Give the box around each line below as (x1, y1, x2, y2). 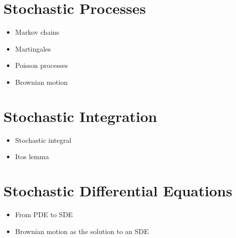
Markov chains (15, 27, 59, 37)
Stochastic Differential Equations (3, 180, 233, 200)
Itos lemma (15, 151, 49, 162)
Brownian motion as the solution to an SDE (15, 226, 149, 236)
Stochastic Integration (3, 106, 157, 126)
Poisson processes (15, 60, 68, 70)
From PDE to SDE (15, 209, 73, 219)
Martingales (15, 43, 51, 54)
